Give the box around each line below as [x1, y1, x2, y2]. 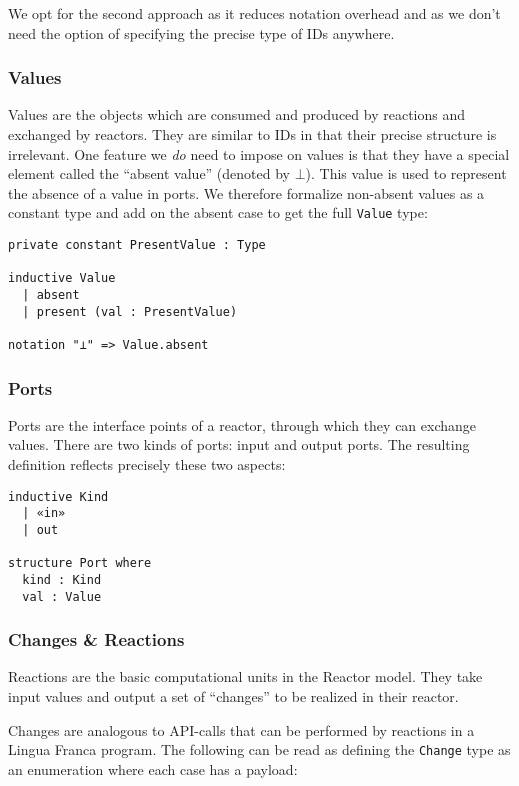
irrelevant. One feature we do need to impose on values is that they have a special [8, 143, 510, 164]
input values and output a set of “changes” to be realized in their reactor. [8, 686, 459, 707]
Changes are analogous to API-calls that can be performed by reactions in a [8, 719, 475, 740]
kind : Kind [22, 572, 102, 587]
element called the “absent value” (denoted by [8, 163, 290, 184]
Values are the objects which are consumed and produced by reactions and [8, 104, 466, 125]
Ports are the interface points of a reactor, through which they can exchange [8, 414, 477, 435]
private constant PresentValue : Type [8, 238, 266, 253]
